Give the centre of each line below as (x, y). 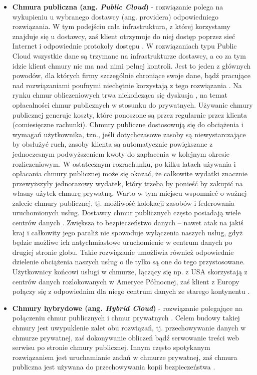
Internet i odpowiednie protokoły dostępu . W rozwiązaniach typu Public (124, 46)
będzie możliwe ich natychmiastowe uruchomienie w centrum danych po (122, 242)
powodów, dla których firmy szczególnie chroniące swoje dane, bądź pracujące (131, 75)
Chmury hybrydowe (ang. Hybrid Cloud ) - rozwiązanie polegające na (127, 308)
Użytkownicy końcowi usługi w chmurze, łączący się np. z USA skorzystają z (130, 272)
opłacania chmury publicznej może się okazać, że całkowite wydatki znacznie (130, 173)
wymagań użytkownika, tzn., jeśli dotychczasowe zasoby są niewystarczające (129, 134)
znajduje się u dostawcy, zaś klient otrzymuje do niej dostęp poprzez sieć (124, 36)
